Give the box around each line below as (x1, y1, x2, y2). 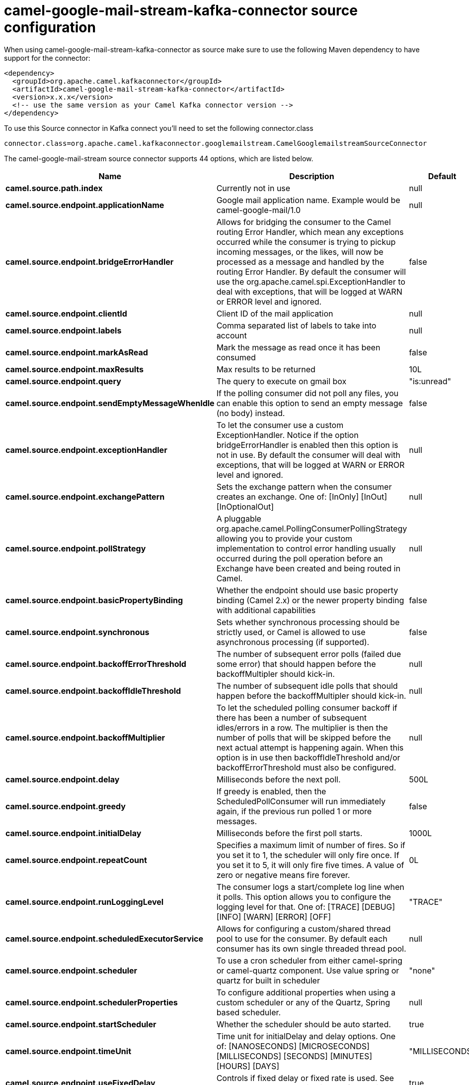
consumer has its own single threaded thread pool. (216, 943, 406, 954)
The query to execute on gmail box (216, 376, 347, 386)
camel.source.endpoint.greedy (5, 801, 126, 811)
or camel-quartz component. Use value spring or (216, 965, 399, 976)
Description (289, 171, 334, 181)
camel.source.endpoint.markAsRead (5, 347, 148, 357)
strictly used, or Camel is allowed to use (216, 627, 366, 637)
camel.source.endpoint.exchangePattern (5, 491, 165, 502)
